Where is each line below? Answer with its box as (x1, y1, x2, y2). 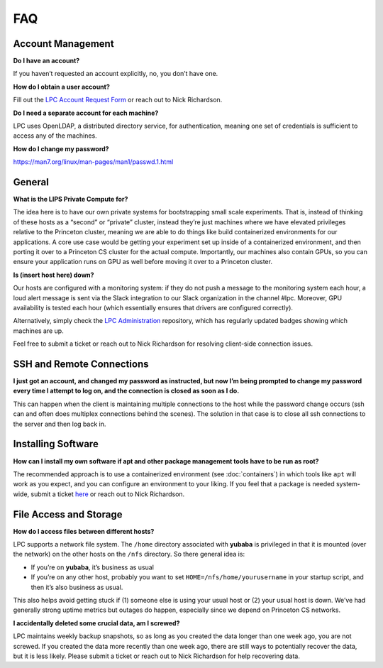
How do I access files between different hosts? (13, 527, 155, 535)
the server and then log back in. (13, 420, 106, 428)
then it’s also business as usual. (30, 583, 123, 591)
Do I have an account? (13, 57, 80, 65)
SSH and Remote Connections (13, 358, 149, 370)
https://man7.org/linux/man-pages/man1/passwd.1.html (13, 158, 174, 166)
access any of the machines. (13, 131, 97, 140)
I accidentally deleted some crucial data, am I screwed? (13, 618, 180, 628)
